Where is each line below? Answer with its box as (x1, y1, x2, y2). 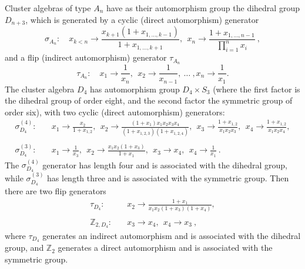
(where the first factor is (213, 82, 300, 95)
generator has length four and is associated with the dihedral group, (42, 158, 287, 171)
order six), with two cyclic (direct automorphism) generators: (5, 105, 225, 118)
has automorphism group (89, 82, 180, 95)
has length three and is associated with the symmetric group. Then (47, 172, 289, 184)
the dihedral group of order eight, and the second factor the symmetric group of (5, 94, 293, 107)
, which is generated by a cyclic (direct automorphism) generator (25, 13, 259, 25)
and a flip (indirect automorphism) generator (5, 51, 167, 64)
